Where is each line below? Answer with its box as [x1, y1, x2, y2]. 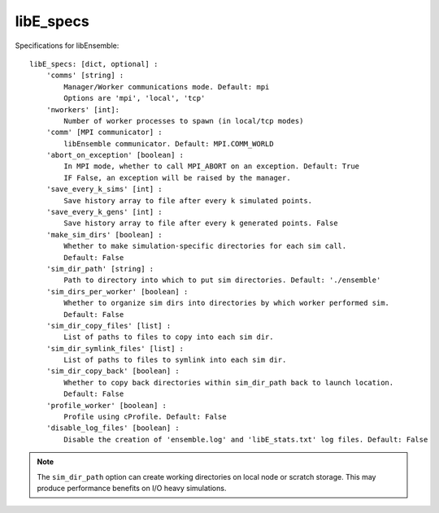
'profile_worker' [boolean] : [46, 401, 167, 410]
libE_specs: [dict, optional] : [29, 59, 159, 68]
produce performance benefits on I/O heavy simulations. [37, 484, 227, 493]
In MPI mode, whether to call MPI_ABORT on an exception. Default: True [63, 162, 360, 171]
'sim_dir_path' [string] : [46, 264, 154, 273]
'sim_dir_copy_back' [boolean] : [46, 367, 180, 376]
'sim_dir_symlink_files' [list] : [46, 344, 185, 353]
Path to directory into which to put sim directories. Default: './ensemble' [63, 276, 381, 285]
